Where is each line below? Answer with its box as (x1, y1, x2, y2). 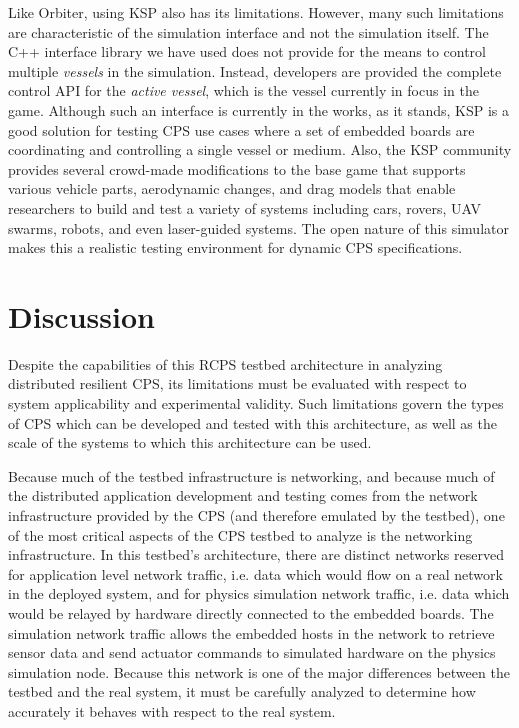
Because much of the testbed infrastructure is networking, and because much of (8, 465, 495, 486)
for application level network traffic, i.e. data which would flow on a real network (8, 563, 503, 584)
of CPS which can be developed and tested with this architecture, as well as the (8, 412, 497, 433)
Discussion (8, 295, 155, 336)
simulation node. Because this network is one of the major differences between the (8, 661, 510, 682)
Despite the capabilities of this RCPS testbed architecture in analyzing (8, 353, 443, 374)
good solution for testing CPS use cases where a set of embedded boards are (8, 119, 475, 140)
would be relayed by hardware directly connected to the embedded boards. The (8, 602, 494, 623)
